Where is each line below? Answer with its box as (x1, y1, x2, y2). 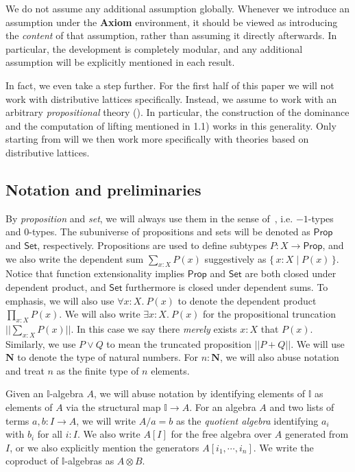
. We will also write (59, 307, 140, 321)
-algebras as (64, 453, 114, 468)
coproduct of (5, 453, 59, 468)
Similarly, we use (5, 336, 76, 351)
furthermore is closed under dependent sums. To (125, 279, 328, 294)
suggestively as (204, 251, 267, 265)
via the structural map (66, 400, 161, 414)
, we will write (76, 413, 136, 427)
